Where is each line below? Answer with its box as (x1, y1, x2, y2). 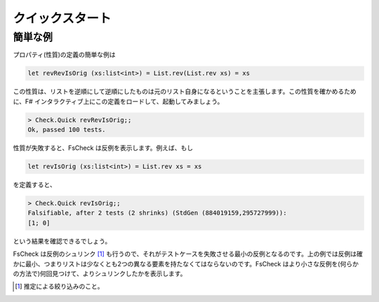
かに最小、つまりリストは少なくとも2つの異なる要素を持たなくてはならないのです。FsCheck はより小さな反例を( (13, 259, 340, 268)
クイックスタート (13, 11, 112, 26)
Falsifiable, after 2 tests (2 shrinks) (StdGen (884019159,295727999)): (27, 209, 287, 217)
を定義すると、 (13, 181, 56, 189)
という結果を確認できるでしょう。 (13, 237, 112, 245)
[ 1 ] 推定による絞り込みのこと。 (15, 282, 104, 291)
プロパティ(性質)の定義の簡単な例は (13, 50, 116, 59)
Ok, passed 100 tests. (27, 126, 106, 134)
